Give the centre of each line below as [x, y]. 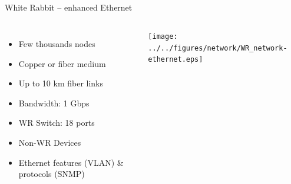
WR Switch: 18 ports [57, 123]
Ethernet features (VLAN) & [71, 162]
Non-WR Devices [50, 142]
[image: [163, 36]
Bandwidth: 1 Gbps [54, 103]
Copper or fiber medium [62, 63]
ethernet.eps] [176, 60]
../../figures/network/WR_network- [218, 48]
